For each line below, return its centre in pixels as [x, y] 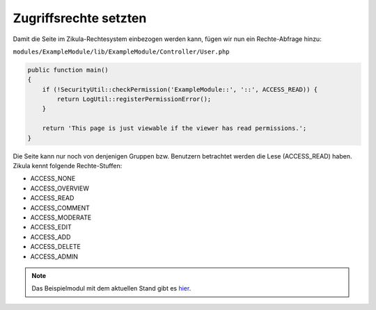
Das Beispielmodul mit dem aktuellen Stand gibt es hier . [111, 288]
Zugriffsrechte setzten [80, 18]
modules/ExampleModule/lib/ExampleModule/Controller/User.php [121, 51]
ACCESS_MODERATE [61, 217]
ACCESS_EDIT [51, 227]
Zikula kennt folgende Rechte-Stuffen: [68, 166]
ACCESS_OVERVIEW [60, 188]
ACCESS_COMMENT [60, 208]
